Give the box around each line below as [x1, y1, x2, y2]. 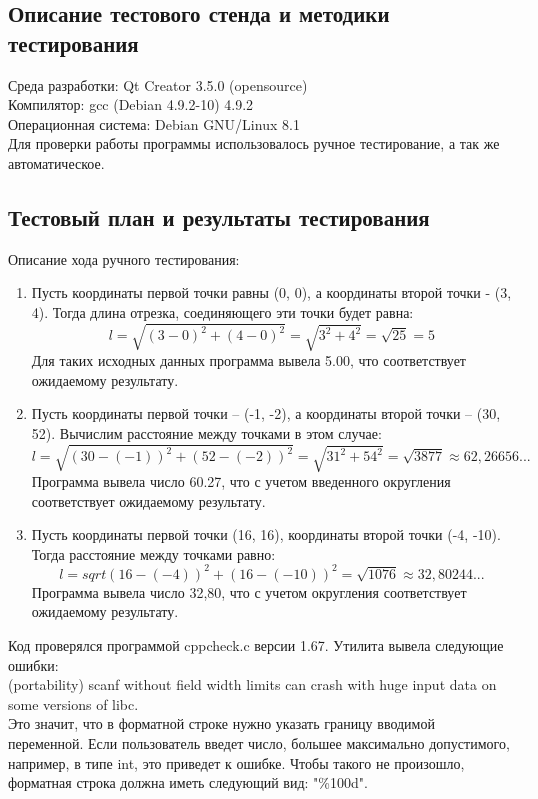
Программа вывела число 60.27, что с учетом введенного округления [31, 471, 451, 492]
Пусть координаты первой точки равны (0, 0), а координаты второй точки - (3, [31, 282, 512, 303]
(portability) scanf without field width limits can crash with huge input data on [8, 674, 497, 695]
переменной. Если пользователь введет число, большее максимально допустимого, [8, 733, 510, 754]
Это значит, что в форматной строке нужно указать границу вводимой [8, 713, 435, 734]
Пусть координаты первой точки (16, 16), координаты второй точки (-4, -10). [31, 524, 501, 545]
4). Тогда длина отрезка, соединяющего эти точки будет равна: [31, 301, 414, 322]
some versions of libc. [8, 693, 139, 714]
